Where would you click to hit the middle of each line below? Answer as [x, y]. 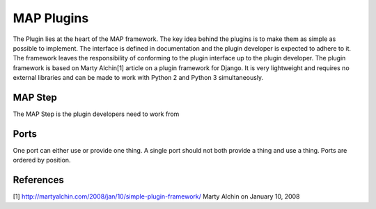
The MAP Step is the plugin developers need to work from [96, 114]
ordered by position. [42, 160]
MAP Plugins [51, 18]
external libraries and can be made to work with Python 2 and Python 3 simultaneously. [138, 78]
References [38, 180]
